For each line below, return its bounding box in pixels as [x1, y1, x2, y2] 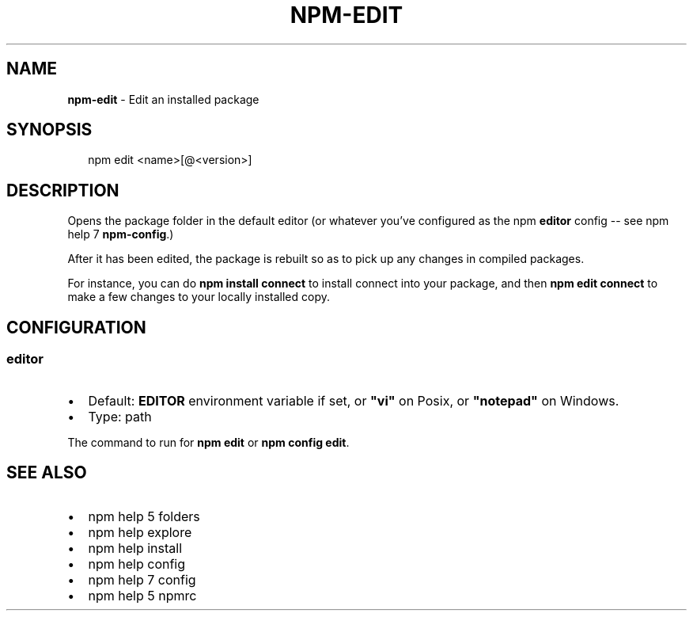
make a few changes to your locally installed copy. [67, 290, 331, 304]
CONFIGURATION [6, 317, 146, 337]
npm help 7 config [88, 572, 196, 588]
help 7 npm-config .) [67, 227, 174, 242]
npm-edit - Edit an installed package [67, 92, 259, 106]
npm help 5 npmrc [88, 588, 197, 604]
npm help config [88, 556, 186, 573]
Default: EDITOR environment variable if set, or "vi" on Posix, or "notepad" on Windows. [88, 392, 619, 409]
